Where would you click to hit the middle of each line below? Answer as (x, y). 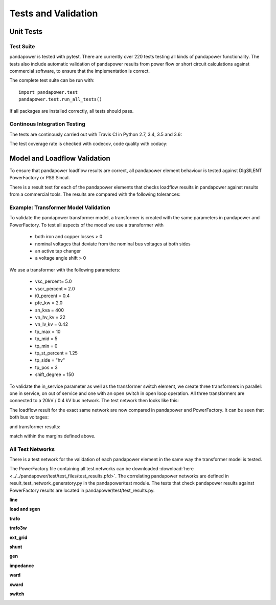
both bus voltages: (29, 417)
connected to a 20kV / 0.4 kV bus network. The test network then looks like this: (94, 401)
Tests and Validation (54, 13)
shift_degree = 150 (54, 374)
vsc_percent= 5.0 (53, 281)
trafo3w (18, 528)
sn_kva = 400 (49, 310)
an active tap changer (58, 251)
